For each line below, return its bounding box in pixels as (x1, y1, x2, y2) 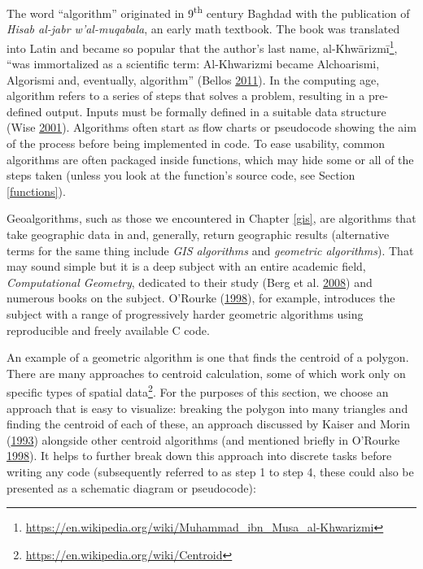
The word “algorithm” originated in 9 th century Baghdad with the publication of (7, 2, 410, 21)
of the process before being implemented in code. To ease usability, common (7, 135, 386, 152)
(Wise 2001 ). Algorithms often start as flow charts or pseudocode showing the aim (7, 119, 416, 136)
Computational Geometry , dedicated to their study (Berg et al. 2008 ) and (7, 273, 373, 290)
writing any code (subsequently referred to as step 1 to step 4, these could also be (7, 463, 414, 480)
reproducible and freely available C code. (7, 321, 210, 338)
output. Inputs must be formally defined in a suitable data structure (46, 102, 386, 119)
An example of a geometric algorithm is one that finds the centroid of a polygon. (7, 349, 409, 366)
